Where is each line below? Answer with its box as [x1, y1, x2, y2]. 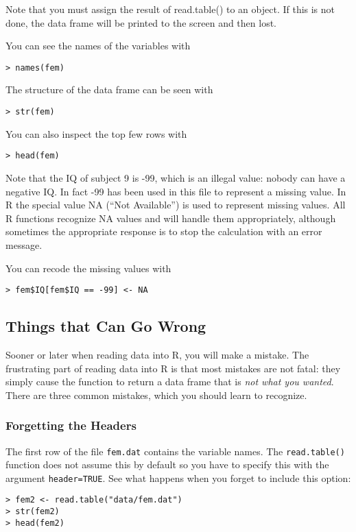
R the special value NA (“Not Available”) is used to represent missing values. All [5, 197, 346, 212]
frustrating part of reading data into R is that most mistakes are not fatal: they [5, 361, 341, 375]
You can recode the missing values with [5, 261, 171, 275]
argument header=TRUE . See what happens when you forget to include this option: [5, 470, 351, 485]
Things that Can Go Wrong [5, 315, 206, 337]
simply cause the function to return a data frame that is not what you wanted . [5, 374, 334, 389]
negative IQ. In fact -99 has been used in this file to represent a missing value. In [5, 184, 346, 198]
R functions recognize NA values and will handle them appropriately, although [5, 210, 336, 225]
